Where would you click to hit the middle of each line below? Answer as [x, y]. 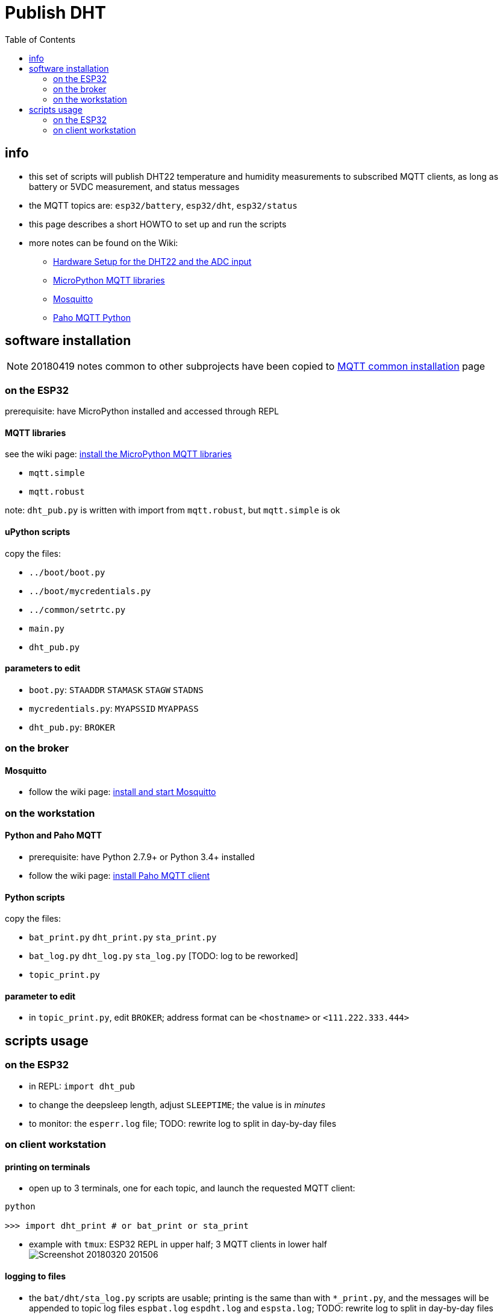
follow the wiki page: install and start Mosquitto [123, 792]
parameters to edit [43, 668]
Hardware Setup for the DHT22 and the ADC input [152, 261]
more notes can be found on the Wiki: [104, 242]
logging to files [36, 1276]
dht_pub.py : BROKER [72, 727]
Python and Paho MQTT [54, 835]
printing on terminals [48, 1167]
